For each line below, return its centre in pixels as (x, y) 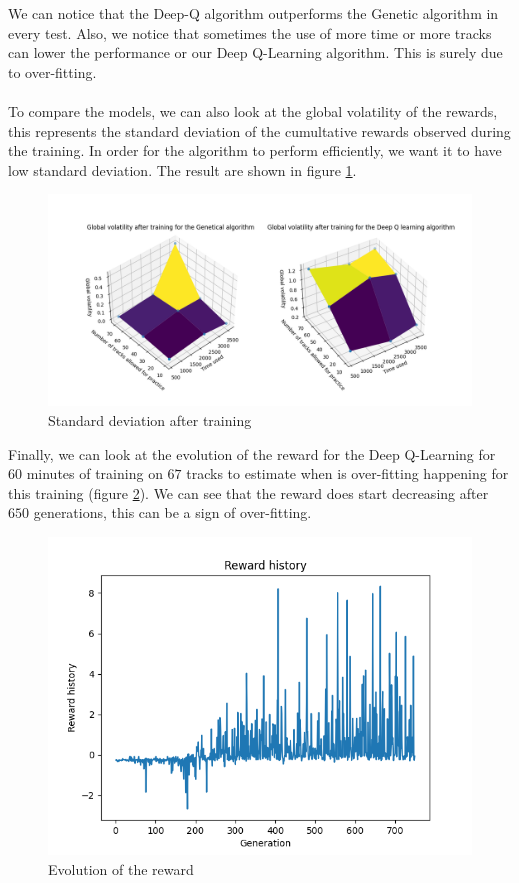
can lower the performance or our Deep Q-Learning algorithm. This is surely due (255, 52)
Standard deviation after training (150, 419)
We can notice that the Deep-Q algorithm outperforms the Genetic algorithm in (253, 13)
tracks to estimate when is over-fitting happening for (347, 473)
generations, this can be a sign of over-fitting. (172, 512)
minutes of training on (94, 473)
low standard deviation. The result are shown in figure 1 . (182, 169)
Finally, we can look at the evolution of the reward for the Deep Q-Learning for (252, 453)
